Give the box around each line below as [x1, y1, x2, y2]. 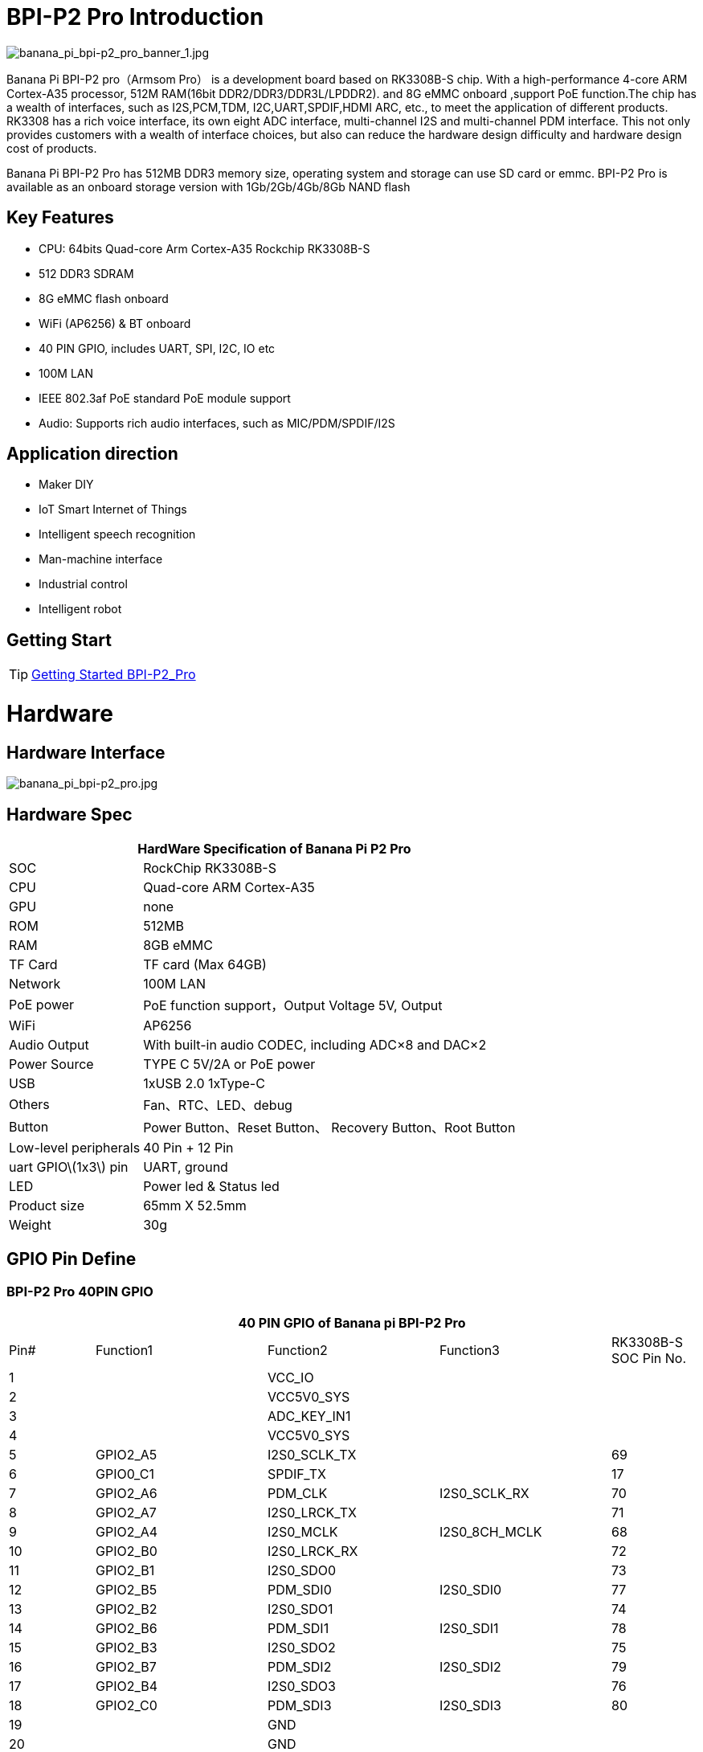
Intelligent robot [39, 602, 122, 616]
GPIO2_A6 [96, 1485, 157, 1502]
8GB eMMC [143, 937, 213, 954]
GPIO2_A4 [96, 1524, 158, 1541]
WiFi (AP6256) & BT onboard [39, 316, 191, 330]
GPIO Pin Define [6, 1249, 137, 1270]
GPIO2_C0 [96, 1697, 157, 1714]
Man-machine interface [39, 552, 163, 567]
